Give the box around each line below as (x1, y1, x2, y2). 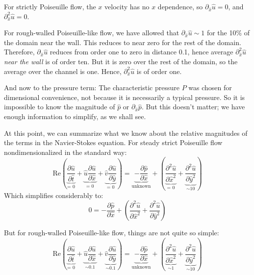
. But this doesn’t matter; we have (141, 101, 245, 112)
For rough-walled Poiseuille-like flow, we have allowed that (4, 27, 179, 38)
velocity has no (104, 1, 150, 11)
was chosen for (188, 82, 232, 93)
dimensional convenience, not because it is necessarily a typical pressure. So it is (4, 92, 245, 102)
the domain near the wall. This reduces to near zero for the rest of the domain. (4, 37, 241, 47)
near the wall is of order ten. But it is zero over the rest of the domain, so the (4, 56, 238, 66)
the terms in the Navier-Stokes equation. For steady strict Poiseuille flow (4, 137, 223, 148)
